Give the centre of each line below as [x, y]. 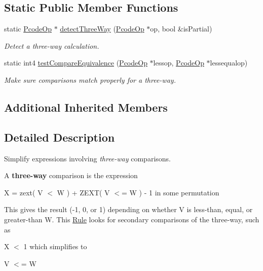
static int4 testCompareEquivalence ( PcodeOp [76, 63]
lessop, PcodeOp [179, 63]
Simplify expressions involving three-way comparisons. [87, 158]
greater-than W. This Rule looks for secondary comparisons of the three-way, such [132, 219]
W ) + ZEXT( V [83, 192]
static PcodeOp [28, 29]
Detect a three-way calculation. [52, 45]
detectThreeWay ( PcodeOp [102, 29]
